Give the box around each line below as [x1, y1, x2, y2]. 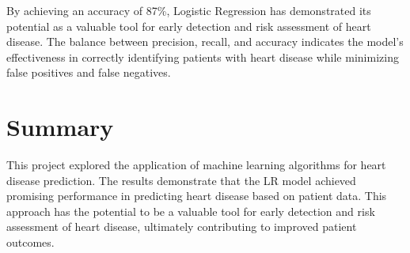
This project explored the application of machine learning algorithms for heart [6, 157, 386, 173]
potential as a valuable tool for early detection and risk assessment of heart [6, 17, 371, 34]
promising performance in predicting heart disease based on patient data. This [6, 187, 387, 204]
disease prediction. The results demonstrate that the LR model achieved [6, 172, 356, 188]
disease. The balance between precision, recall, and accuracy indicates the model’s [6, 33, 404, 50]
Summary [6, 111, 114, 143]
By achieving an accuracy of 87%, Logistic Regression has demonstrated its [6, 2, 371, 18]
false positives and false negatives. [6, 64, 171, 81]
